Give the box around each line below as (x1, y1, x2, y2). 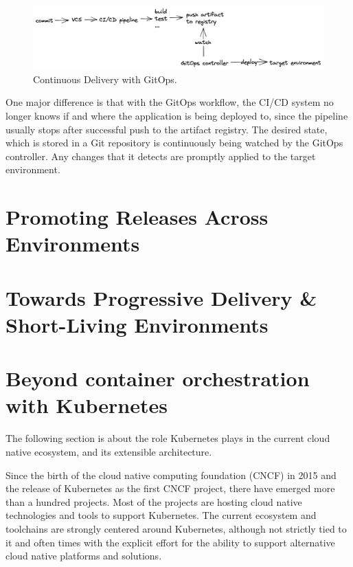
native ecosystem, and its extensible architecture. (5, 444, 212, 458)
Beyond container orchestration (5, 364, 310, 392)
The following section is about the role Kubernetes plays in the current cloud (5, 431, 330, 445)
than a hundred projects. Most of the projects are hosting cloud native (5, 494, 302, 509)
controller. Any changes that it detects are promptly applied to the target (5, 148, 316, 163)
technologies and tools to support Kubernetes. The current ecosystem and (5, 508, 317, 522)
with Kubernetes (5, 391, 168, 419)
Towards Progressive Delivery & (5, 283, 317, 311)
